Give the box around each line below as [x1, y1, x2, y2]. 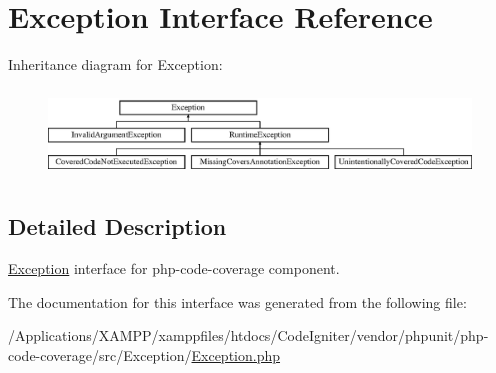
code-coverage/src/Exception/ [8, 344, 192, 365]
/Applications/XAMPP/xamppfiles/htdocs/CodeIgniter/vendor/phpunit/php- [8, 325, 489, 346]
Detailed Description [8, 211, 227, 242]
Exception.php [191, 344, 281, 365]
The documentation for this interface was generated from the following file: [8, 291, 467, 312]
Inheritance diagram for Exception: [8, 54, 223, 75]
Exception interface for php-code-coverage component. [8, 258, 340, 279]
